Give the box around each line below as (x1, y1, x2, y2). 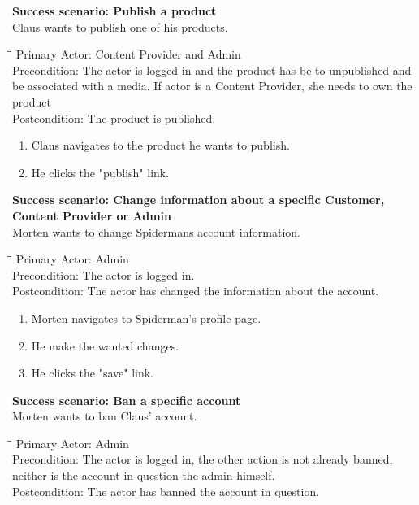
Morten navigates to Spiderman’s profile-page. (31, 309, 261, 326)
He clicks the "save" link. (31, 364, 154, 381)
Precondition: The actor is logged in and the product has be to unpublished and (12, 61, 412, 78)
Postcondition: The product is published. (12, 109, 216, 126)
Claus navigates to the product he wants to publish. (31, 137, 290, 154)
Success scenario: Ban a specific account (12, 391, 241, 408)
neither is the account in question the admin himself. (12, 467, 275, 484)
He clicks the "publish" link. (31, 163, 170, 181)
